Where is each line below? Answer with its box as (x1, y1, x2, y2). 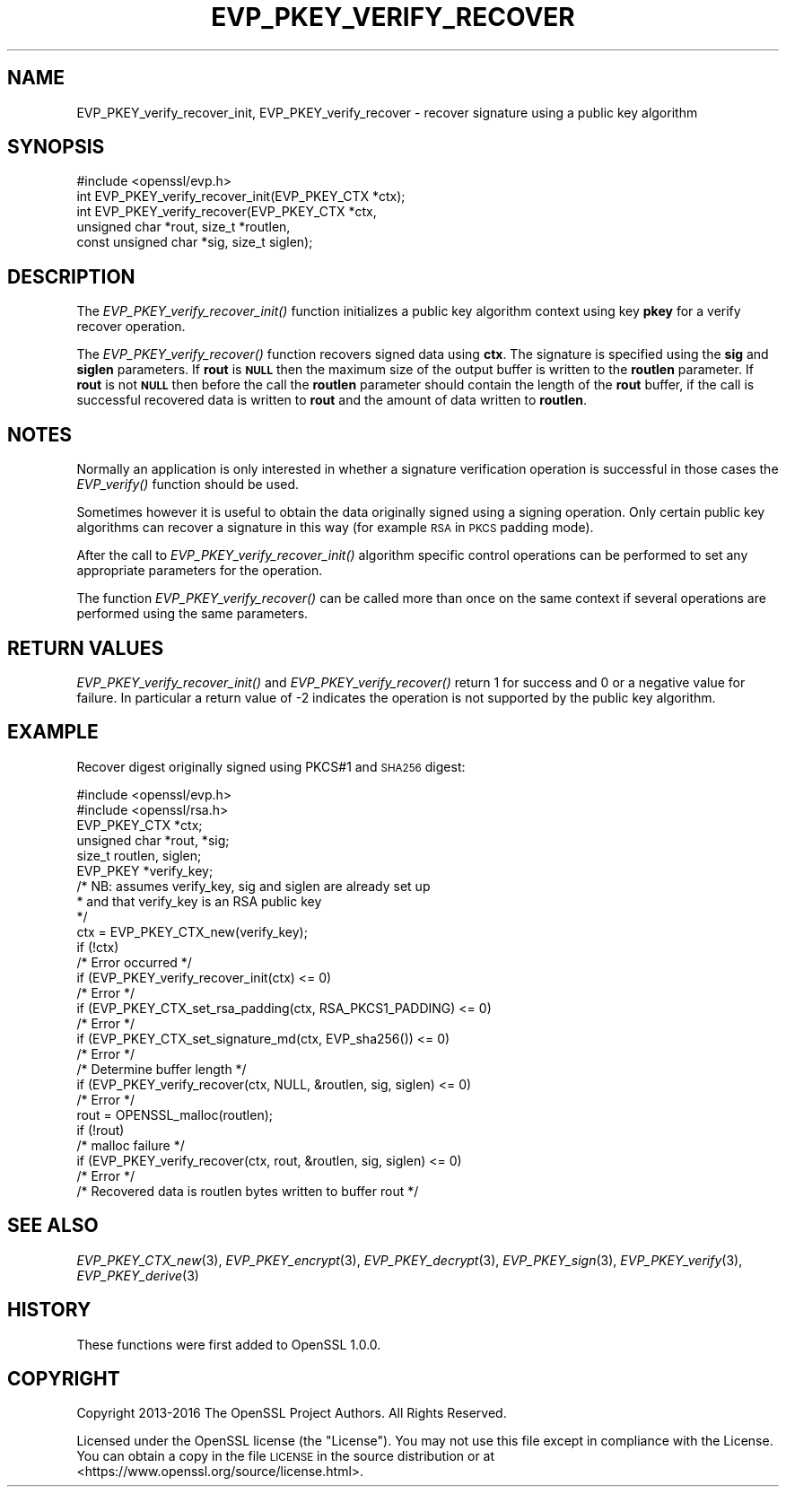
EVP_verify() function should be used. (76, 476, 300, 493)
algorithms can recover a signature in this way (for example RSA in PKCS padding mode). (76, 520, 594, 536)
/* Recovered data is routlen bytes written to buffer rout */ (76, 1183, 419, 1199)
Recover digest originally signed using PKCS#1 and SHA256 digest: (76, 758, 466, 774)
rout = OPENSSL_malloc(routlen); (76, 1106, 274, 1123)
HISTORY (7, 1298, 92, 1322)
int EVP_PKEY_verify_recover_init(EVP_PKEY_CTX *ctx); (76, 188, 406, 205)
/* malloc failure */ (76, 1137, 185, 1153)
